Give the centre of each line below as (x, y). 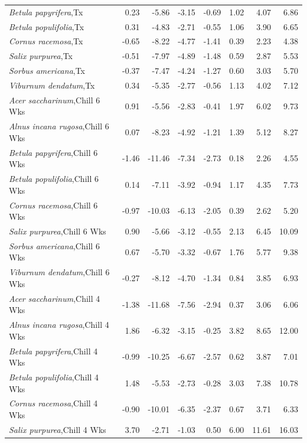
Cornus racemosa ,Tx (46, 41)
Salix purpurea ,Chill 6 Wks (58, 231)
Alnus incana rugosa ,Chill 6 (59, 126)
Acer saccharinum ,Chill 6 (55, 100)
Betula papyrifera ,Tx (46, 12)
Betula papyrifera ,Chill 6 (53, 152)
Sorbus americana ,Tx (47, 71)
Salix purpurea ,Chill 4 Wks (58, 429)
